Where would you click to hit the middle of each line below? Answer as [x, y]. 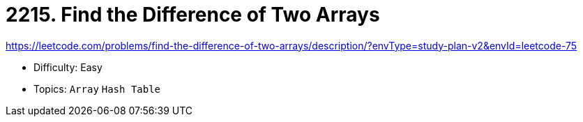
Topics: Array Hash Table [97, 89]
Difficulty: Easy [68, 67]
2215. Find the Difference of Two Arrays [193, 15]
